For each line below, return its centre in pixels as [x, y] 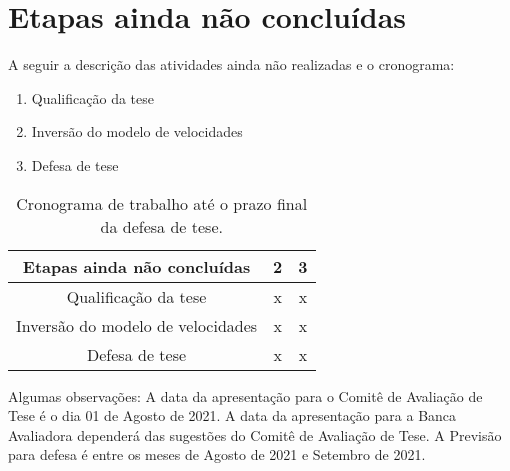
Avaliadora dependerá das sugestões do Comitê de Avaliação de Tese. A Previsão [255, 434]
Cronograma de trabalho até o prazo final [162, 203]
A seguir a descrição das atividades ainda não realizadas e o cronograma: [231, 64]
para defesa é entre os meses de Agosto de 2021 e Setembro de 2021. [217, 454]
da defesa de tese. [161, 226]
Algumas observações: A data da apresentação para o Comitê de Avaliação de [245, 395]
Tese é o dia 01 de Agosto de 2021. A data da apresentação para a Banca [232, 415]
